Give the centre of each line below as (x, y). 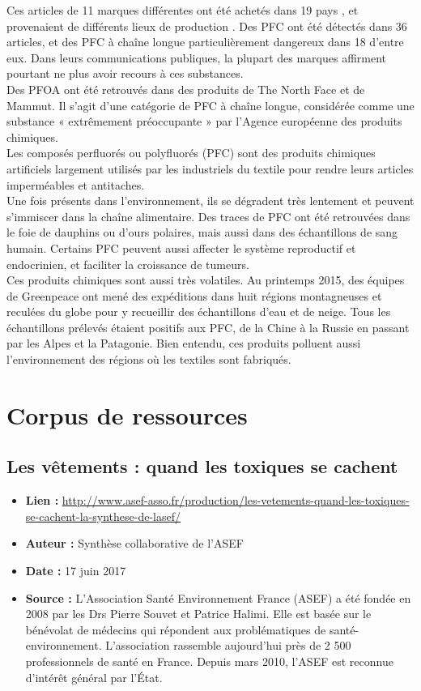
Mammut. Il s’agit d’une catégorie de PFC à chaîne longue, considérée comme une (210, 105)
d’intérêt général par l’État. (94, 677)
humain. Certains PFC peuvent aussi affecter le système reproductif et (181, 247)
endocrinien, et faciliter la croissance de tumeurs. (128, 264)
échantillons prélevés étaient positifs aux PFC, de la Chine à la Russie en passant (208, 327)
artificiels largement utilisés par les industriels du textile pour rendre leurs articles (210, 168)
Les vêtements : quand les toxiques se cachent (202, 466)
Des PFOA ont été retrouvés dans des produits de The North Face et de (186, 89)
